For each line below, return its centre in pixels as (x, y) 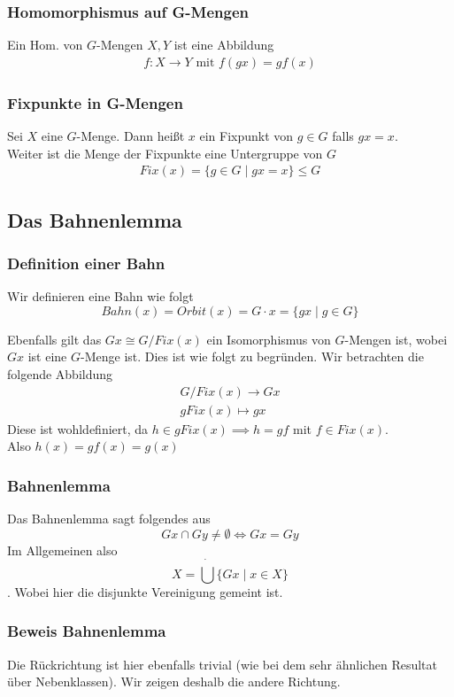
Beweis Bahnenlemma (87, 631)
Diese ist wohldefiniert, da (78, 428)
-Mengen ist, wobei (396, 339)
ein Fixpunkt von (246, 136)
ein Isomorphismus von (269, 339)
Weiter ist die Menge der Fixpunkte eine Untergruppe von (165, 153)
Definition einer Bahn (86, 263)
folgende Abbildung (60, 374)
